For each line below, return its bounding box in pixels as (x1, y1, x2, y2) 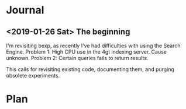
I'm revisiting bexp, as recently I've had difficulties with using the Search (6, 42, 181, 49)
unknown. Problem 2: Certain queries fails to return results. (6, 55, 149, 61)
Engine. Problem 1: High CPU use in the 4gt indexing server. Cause (6, 48, 167, 55)
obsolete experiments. (6, 72, 60, 79)
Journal (6, 3, 44, 17)
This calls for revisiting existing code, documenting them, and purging (6, 66, 174, 73)
